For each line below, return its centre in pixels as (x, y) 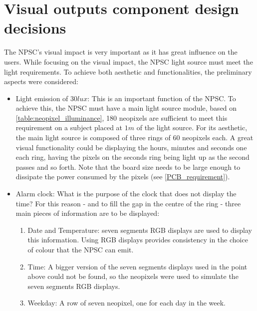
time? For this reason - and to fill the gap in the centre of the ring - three (128, 203)
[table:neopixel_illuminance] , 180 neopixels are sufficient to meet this (122, 117)
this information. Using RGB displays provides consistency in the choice (138, 240)
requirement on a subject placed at (69, 127)
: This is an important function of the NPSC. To (162, 98)
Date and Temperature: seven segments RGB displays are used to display (140, 230)
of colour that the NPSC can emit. (81, 249)
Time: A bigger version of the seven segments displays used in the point (137, 266)
